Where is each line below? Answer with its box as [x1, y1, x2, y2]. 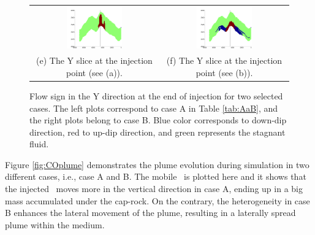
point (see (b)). [195, 66, 253, 79]
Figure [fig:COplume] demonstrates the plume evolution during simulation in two [5, 158, 309, 171]
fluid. [29, 137, 49, 150]
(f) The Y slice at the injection [166, 54, 283, 67]
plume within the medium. [5, 218, 105, 231]
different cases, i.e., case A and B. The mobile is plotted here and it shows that [5, 170, 306, 183]
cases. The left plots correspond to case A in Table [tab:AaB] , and [29, 101, 278, 114]
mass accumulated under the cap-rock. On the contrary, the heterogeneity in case [5, 194, 310, 207]
